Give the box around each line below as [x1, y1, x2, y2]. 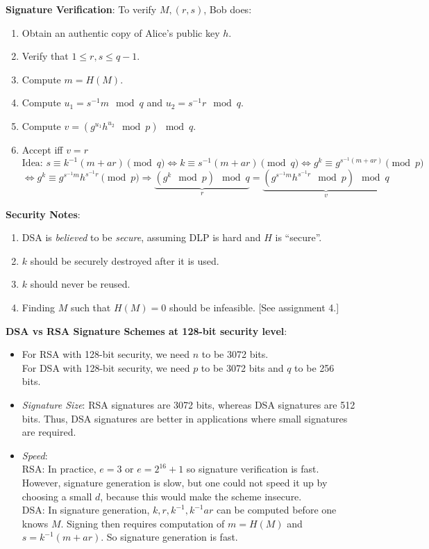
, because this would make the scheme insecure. [100, 489, 302, 503]
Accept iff [22, 142, 63, 156]
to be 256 [294, 360, 335, 375]
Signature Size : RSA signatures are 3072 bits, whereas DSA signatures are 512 [22, 397, 355, 411]
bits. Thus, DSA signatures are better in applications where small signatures [22, 411, 348, 425]
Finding [22, 300, 56, 314]
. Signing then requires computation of [60, 516, 225, 530]
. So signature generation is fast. [101, 530, 238, 544]
